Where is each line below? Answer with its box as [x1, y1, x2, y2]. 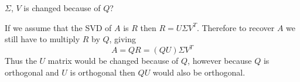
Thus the [5, 54, 37, 67]
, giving [109, 33, 137, 45]
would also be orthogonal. [152, 66, 246, 78]
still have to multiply [5, 33, 80, 45]
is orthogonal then [70, 66, 135, 78]
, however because [187, 54, 252, 67]
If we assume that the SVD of [5, 21, 112, 33]
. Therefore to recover [196, 21, 275, 33]
